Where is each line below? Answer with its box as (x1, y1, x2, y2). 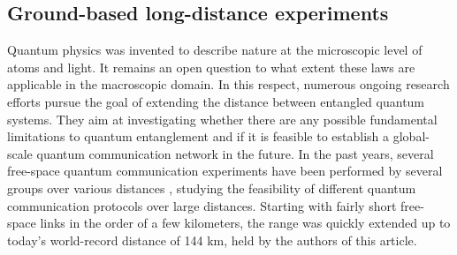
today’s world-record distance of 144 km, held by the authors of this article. (7, 230, 417, 249)
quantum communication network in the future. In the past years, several (36, 144, 434, 162)
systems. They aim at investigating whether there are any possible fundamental (7, 109, 438, 128)
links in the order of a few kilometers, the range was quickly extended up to (40, 214, 451, 232)
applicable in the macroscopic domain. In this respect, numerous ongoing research (7, 75, 450, 94)
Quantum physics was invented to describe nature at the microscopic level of (7, 41, 423, 59)
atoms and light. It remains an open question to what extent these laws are (7, 57, 415, 76)
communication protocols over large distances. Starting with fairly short (7, 196, 397, 214)
